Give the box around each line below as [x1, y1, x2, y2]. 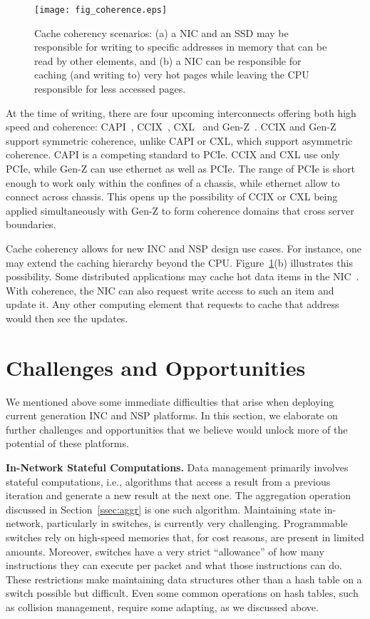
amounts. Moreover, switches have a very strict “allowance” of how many [6, 543, 324, 558]
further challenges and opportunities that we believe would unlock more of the [6, 421, 348, 436]
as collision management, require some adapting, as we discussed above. [6, 599, 319, 614]
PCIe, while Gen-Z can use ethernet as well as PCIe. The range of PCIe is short [6, 161, 355, 175]
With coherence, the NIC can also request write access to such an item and [6, 282, 334, 297]
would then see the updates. [6, 310, 128, 325]
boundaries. [6, 217, 56, 232]
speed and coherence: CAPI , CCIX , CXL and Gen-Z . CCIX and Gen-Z [6, 119, 336, 134]
